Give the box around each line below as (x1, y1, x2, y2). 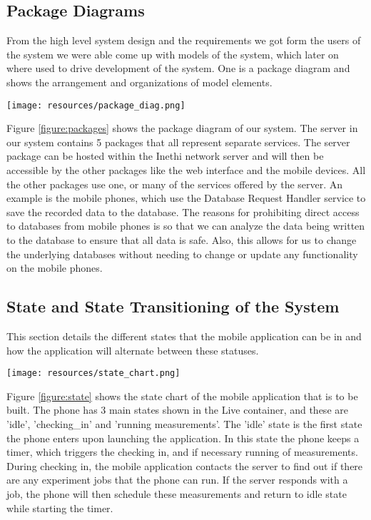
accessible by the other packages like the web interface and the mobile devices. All (6, 163, 366, 178)
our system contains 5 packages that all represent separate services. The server (6, 134, 350, 149)
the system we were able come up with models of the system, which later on (6, 46, 339, 61)
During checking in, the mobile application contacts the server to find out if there (6, 458, 363, 473)
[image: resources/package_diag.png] (6, 100, 185, 111)
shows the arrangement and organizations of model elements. (6, 74, 273, 89)
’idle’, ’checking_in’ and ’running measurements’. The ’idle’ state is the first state (6, 417, 362, 431)
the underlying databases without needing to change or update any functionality (6, 246, 358, 261)
